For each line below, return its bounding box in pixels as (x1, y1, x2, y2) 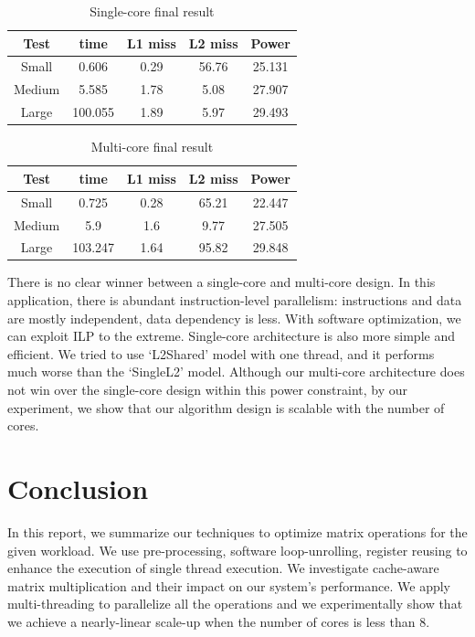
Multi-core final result (90, 137, 214, 156)
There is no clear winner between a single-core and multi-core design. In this (7, 272, 436, 292)
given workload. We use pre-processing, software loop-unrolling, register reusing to (7, 540, 468, 559)
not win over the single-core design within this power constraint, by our (7, 380, 408, 398)
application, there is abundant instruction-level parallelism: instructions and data (7, 291, 462, 310)
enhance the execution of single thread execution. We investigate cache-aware (7, 558, 439, 578)
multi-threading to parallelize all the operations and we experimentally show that (7, 594, 463, 613)
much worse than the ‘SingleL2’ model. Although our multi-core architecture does (7, 362, 465, 381)
